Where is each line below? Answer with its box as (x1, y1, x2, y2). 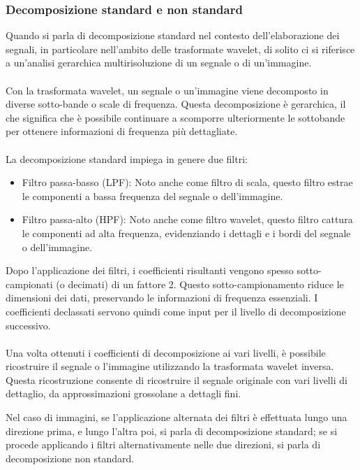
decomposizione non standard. (6, 450, 135, 465)
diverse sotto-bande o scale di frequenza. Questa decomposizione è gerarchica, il (6, 97, 346, 111)
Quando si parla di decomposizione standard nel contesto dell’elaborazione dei (6, 28, 340, 43)
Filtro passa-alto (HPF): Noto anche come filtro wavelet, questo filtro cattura (22, 212, 353, 227)
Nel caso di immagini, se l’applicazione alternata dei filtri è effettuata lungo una (6, 410, 347, 425)
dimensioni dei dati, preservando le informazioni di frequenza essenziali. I (6, 290, 318, 305)
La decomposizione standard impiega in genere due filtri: (6, 151, 248, 166)
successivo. (6, 318, 51, 332)
